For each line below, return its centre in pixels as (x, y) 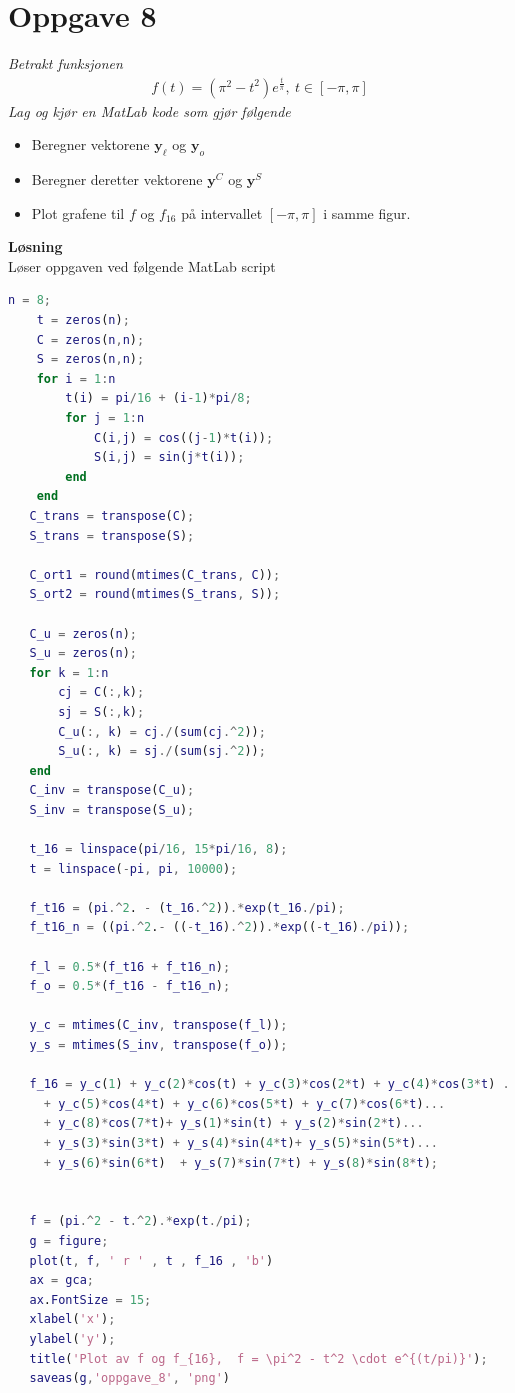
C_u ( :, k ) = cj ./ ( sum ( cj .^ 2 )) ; (162, 731)
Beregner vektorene (90, 144)
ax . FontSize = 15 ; (90, 1299)
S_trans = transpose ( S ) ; (112, 535)
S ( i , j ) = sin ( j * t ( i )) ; (169, 457)
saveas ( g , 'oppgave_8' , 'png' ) (130, 1378)
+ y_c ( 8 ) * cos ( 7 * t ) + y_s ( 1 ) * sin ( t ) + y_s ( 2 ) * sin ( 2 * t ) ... (233, 1123)
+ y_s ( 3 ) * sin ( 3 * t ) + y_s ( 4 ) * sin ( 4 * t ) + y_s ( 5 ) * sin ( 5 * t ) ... (241, 1142)
